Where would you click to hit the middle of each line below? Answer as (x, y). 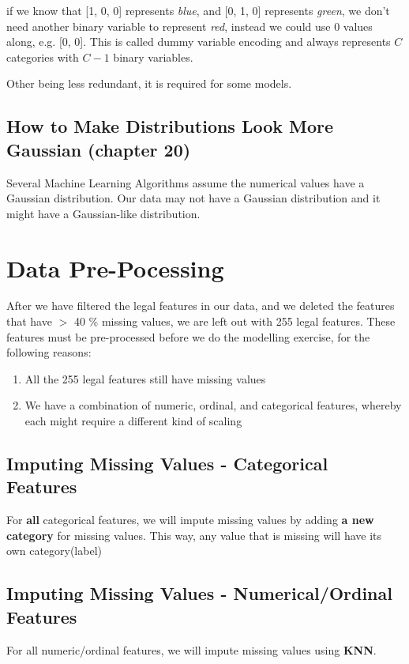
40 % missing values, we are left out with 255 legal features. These (235, 321)
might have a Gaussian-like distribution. (103, 213)
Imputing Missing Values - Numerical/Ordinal (199, 593)
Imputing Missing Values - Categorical (167, 464)
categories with (43, 57)
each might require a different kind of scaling (133, 421)
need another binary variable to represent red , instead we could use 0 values (189, 26)
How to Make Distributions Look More (170, 126)
